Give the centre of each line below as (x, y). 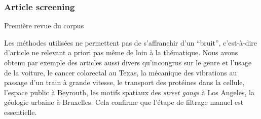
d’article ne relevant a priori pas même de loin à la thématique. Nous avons (121, 52)
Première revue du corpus (44, 26)
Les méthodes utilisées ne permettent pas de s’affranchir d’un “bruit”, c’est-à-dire (131, 42)
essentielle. (21, 112)
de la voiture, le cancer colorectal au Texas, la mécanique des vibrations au (121, 72)
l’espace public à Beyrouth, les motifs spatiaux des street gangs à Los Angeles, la (129, 92)
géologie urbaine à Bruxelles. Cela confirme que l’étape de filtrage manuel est (124, 102)
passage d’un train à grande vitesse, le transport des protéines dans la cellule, (124, 82)
